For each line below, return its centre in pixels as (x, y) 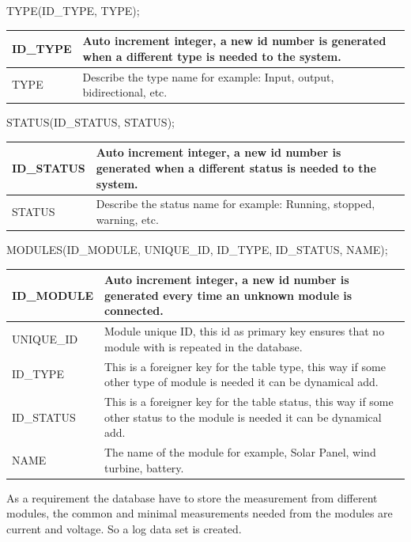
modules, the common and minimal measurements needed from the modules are (200, 513)
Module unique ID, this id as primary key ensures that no (245, 331)
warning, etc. (127, 219)
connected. (134, 311)
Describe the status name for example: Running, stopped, (236, 204)
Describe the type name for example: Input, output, (208, 76)
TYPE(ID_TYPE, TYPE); (73, 10)
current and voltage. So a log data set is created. (124, 528)
